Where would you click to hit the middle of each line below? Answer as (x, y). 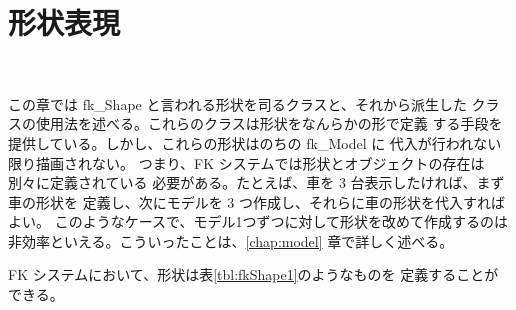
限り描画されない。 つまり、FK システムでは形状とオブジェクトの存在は (246, 162)
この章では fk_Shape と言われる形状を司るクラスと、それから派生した (237, 103)
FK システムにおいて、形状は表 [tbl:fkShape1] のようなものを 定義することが (253, 274)
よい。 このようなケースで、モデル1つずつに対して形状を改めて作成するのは (258, 221)
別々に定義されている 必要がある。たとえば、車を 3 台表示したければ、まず (256, 182)
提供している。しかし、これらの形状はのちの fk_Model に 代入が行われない (255, 142)
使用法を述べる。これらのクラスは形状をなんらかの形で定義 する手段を (269, 123)
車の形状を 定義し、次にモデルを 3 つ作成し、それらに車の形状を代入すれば (256, 201)
